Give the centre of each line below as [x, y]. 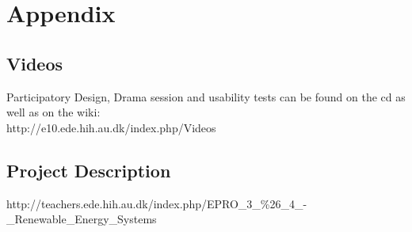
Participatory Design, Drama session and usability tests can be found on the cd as [206, 96]
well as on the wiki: [53, 112]
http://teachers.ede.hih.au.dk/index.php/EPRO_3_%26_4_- [157, 203]
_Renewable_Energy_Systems [82, 219]
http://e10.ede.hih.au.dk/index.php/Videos [111, 127]
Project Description [89, 170]
